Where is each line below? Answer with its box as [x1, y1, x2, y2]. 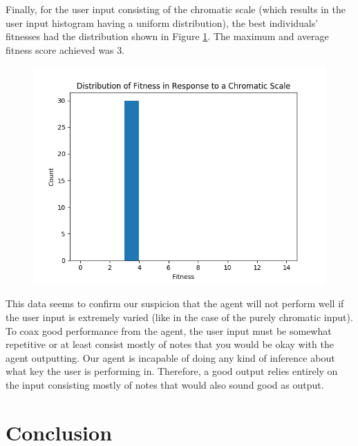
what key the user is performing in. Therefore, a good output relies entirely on [6, 364, 338, 378]
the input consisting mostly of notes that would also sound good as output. [6, 377, 324, 391]
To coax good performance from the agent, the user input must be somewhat [6, 323, 332, 338]
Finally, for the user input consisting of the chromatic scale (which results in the [6, 2, 346, 16]
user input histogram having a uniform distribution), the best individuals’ [6, 15, 319, 30]
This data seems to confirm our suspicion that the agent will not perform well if [6, 296, 344, 311]
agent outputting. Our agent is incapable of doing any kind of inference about [6, 350, 335, 365]
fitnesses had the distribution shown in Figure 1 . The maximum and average [6, 29, 329, 43]
